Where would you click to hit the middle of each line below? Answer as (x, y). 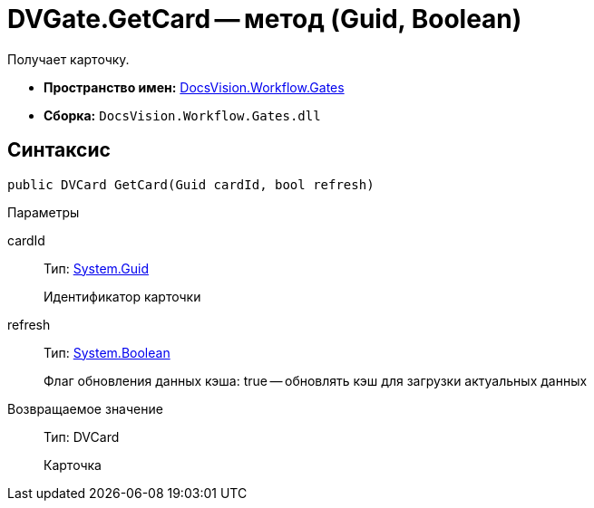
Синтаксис (59, 150)
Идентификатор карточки (122, 296)
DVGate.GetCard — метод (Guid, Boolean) (265, 19)
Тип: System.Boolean (107, 352)
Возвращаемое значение (85, 408)
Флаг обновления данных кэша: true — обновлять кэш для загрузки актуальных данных (316, 380)
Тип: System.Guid (96, 268)
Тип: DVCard (82, 436)
